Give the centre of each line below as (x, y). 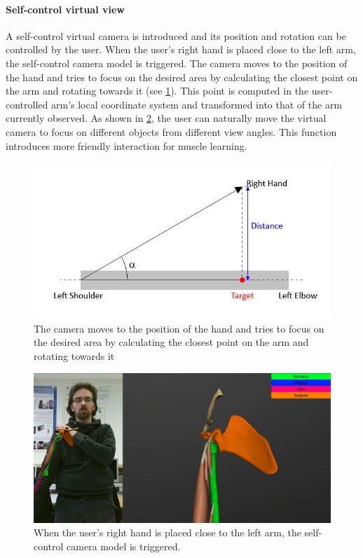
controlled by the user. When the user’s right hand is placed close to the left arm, (181, 49)
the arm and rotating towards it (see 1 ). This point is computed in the (157, 91)
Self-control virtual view (65, 9)
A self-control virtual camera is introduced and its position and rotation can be (176, 35)
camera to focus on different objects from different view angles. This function (171, 131)
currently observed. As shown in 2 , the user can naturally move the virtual (166, 118)
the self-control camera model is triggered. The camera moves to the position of (177, 63)
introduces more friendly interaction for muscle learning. (126, 145)
